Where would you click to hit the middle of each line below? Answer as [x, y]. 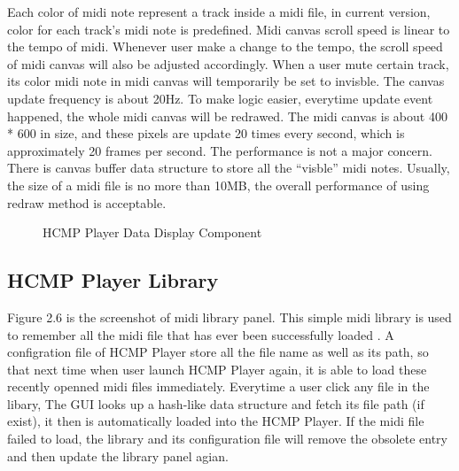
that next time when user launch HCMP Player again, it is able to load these [217, 369]
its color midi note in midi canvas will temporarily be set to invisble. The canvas [226, 81]
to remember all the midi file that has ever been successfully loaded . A [201, 334]
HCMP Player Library [113, 280]
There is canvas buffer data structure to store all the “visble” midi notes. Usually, [229, 168]
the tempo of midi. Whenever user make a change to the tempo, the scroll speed [225, 46]
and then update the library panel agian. [118, 456]
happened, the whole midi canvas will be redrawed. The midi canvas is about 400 [227, 116]
